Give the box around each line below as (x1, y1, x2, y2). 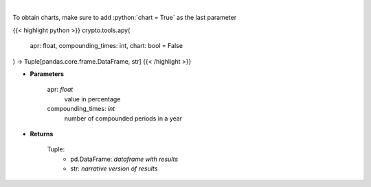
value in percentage (64, 95, 121, 103)
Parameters (30, 69, 65, 78)
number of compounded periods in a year (64, 114, 182, 123)
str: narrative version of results (70, 164, 158, 173)
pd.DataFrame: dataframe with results (70, 155, 179, 163)
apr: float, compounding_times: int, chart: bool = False (30, 42, 183, 50)
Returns (30, 129, 54, 138)
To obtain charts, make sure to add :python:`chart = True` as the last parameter (12, 14, 237, 22)
